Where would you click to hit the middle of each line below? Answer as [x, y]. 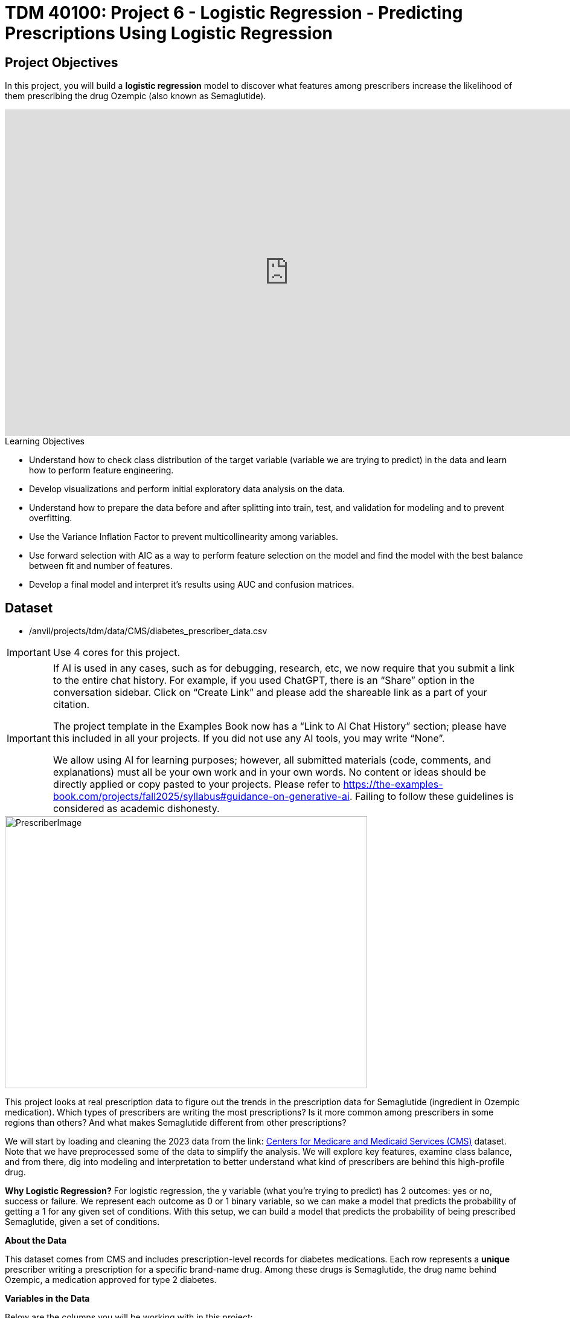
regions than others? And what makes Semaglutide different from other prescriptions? [176, 1123]
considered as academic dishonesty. [136, 809]
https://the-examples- [393, 784]
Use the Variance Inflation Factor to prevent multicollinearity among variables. [184, 537]
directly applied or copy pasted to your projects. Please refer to [197, 784]
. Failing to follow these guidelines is [431, 797]
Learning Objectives [45, 441]
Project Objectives [62, 62]
